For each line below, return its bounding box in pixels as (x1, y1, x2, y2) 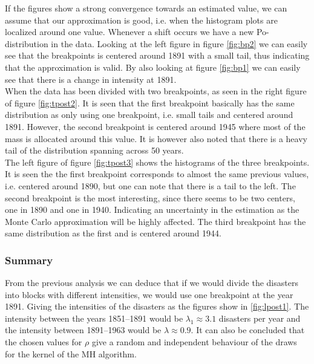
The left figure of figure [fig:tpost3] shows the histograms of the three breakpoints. (5, 155, 310, 168)
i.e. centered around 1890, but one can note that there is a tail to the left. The (5, 179, 296, 192)
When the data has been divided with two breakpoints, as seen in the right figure (5, 85, 307, 97)
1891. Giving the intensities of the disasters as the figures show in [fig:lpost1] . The (5, 300, 309, 313)
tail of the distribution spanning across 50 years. (5, 144, 184, 157)
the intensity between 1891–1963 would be (5, 323, 162, 336)
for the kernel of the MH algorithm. (5, 347, 137, 360)
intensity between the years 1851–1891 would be (5, 311, 183, 324)
